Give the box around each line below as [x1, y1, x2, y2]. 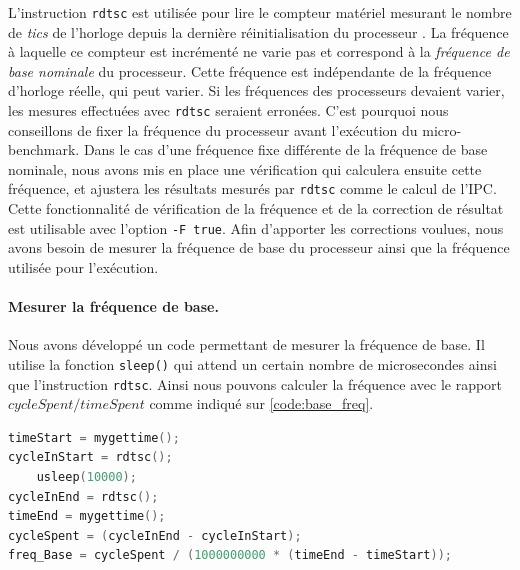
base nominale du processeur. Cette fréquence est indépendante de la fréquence [8, 60, 492, 81]
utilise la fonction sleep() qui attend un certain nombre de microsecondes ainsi [8, 353, 497, 374]
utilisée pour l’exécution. [8, 256, 159, 277]
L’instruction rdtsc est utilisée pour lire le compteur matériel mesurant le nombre [8, 2, 512, 22]
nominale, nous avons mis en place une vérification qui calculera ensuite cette [8, 158, 482, 179]
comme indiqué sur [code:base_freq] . [149, 393, 374, 414]
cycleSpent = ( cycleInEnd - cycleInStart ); [8, 528, 302, 543]
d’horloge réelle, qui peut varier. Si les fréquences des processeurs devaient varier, [8, 80, 505, 101]
